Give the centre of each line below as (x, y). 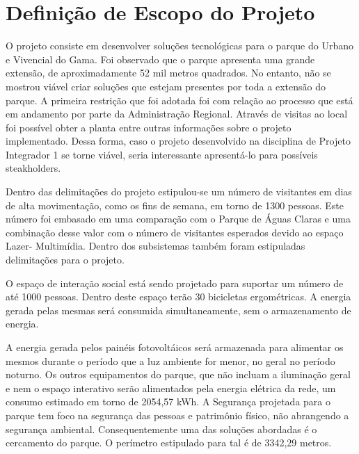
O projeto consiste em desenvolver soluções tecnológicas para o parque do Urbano (179, 46)
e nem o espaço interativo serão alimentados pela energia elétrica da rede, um (171, 388)
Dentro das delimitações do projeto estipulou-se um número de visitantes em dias (179, 192)
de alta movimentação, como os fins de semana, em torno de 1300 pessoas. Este (175, 205)
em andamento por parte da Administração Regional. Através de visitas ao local (177, 114)
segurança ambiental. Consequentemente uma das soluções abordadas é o (161, 429)
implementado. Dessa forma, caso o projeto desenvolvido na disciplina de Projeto (178, 141)
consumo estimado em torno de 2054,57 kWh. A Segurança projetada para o (168, 402)
